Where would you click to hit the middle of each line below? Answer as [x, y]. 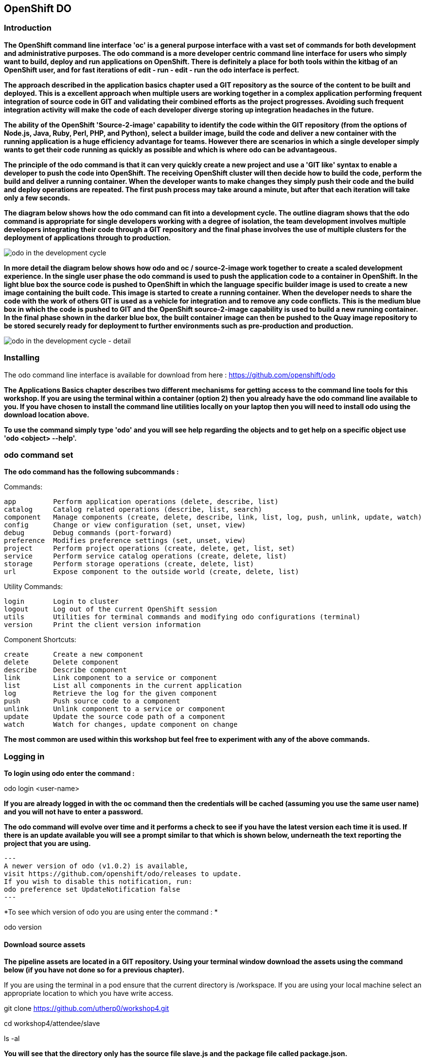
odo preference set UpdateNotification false [92, 890]
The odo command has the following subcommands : [91, 472]
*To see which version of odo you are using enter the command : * [111, 912]
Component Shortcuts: [40, 640]
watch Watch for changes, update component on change [121, 725]
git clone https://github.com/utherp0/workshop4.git [87, 1008]
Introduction [28, 28]
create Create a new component [74, 655]
